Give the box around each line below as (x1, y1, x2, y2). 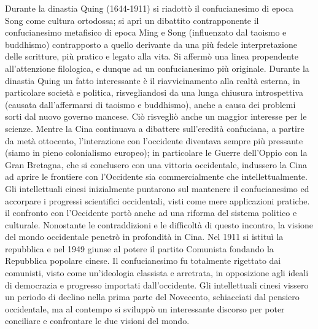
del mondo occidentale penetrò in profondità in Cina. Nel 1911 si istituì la (5, 230, 284, 243)
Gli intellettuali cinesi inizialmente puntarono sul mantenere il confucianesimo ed (5, 182, 309, 195)
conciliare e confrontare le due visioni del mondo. (5, 314, 190, 327)
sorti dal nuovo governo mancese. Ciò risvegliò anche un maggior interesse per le (5, 110, 307, 123)
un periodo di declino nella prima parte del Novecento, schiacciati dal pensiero (5, 290, 300, 303)
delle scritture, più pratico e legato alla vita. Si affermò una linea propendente (5, 50, 298, 63)
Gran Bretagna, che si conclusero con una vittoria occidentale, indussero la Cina (5, 158, 307, 171)
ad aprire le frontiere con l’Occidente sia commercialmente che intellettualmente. (5, 170, 308, 183)
